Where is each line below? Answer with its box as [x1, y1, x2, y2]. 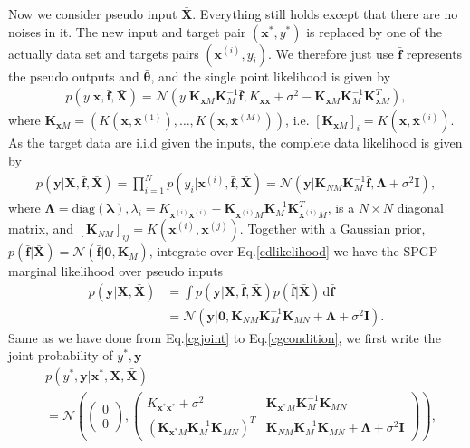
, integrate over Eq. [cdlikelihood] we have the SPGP [149, 242, 438, 261]
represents [406, 43, 463, 62]
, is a [327, 198, 355, 217]
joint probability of [8, 346, 113, 365]
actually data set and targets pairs [8, 43, 199, 62]
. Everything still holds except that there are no [192, 5, 458, 23]
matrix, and [8, 219, 74, 238]
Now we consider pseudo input [8, 5, 177, 23]
